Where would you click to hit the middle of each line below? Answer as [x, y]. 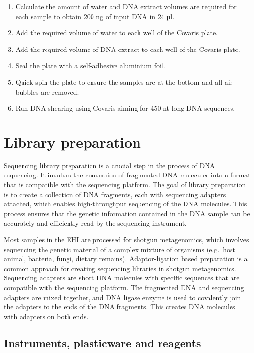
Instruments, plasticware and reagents [103, 342]
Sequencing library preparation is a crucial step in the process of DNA [110, 165]
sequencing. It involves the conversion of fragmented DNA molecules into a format [127, 175]
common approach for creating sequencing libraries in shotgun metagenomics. [120, 268]
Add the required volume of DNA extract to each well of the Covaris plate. [128, 49]
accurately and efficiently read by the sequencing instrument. [95, 223]
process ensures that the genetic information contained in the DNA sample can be [127, 213]
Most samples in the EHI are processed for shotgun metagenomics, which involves [127, 240]
